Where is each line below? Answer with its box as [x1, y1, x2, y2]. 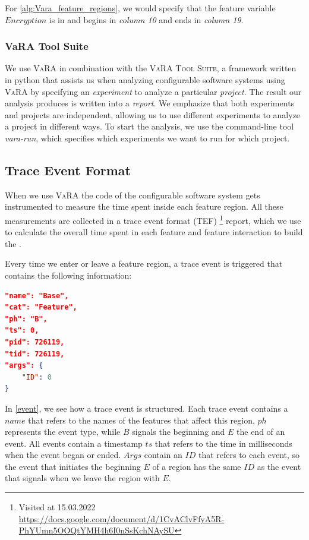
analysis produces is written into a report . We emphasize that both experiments [5, 97, 295, 109]
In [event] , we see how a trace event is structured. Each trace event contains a [5, 402, 288, 414]
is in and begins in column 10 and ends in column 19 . [49, 13, 244, 26]
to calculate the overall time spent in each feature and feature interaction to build [5, 226, 303, 238]
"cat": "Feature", [5, 303, 77, 312]
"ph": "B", [5, 314, 48, 323]
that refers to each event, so [198, 449, 300, 461]
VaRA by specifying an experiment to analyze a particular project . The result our [5, 85, 302, 97]
